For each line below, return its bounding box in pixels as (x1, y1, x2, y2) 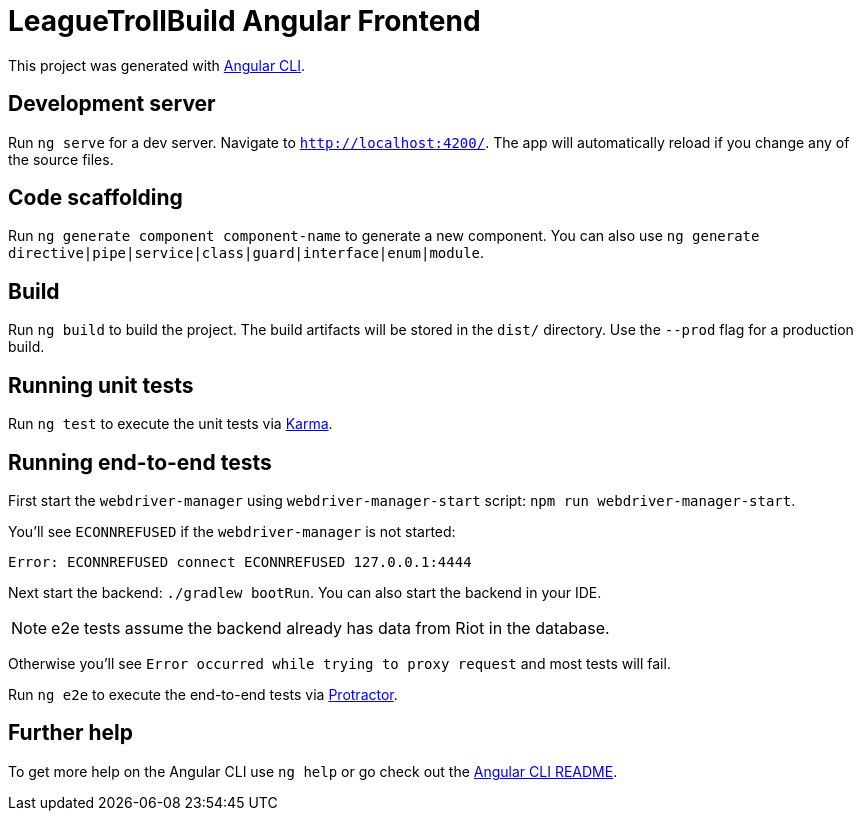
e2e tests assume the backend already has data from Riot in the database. (51, 617, 610, 638)
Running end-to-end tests (8, 449, 272, 475)
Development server (8, 91, 216, 117)
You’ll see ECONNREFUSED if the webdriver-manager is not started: (8, 522, 456, 540)
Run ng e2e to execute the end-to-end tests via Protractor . (8, 685, 398, 703)
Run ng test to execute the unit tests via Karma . (8, 415, 333, 433)
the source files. (8, 150, 114, 168)
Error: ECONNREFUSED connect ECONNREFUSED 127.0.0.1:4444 (8, 553, 472, 570)
